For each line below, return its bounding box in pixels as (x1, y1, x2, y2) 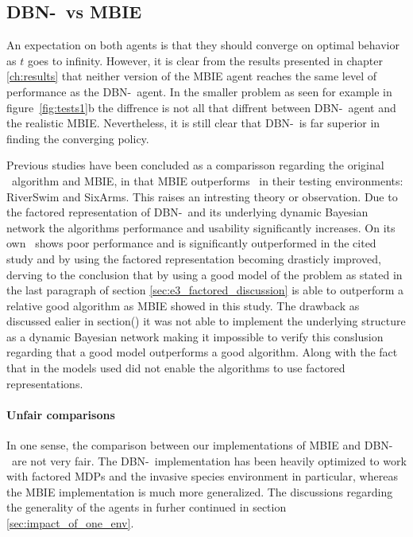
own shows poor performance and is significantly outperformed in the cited (6, 235, 376, 251)
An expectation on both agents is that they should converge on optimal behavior (6, 37, 399, 53)
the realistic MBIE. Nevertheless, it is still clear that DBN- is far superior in (6, 115, 380, 131)
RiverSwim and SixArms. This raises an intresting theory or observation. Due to (6, 188, 398, 204)
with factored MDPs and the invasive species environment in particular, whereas (6, 468, 398, 484)
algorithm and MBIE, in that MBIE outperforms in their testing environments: (11, 172, 403, 189)
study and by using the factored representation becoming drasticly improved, (6, 250, 381, 267)
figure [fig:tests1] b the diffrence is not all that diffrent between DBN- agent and (6, 99, 396, 115)
